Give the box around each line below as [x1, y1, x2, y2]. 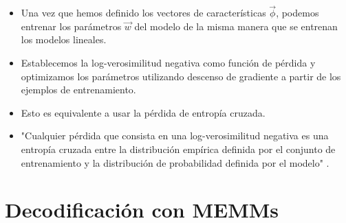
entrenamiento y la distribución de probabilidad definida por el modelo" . [21, 155, 329, 169]
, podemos [276, 5, 319, 20]
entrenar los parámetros [21, 19, 122, 33]
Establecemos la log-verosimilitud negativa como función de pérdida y [21, 56, 316, 69]
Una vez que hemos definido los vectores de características [21, 5, 266, 20]
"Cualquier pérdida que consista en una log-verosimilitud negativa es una [21, 128, 329, 143]
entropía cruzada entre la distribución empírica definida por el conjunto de [21, 141, 336, 156]
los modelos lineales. [21, 32, 107, 47]
